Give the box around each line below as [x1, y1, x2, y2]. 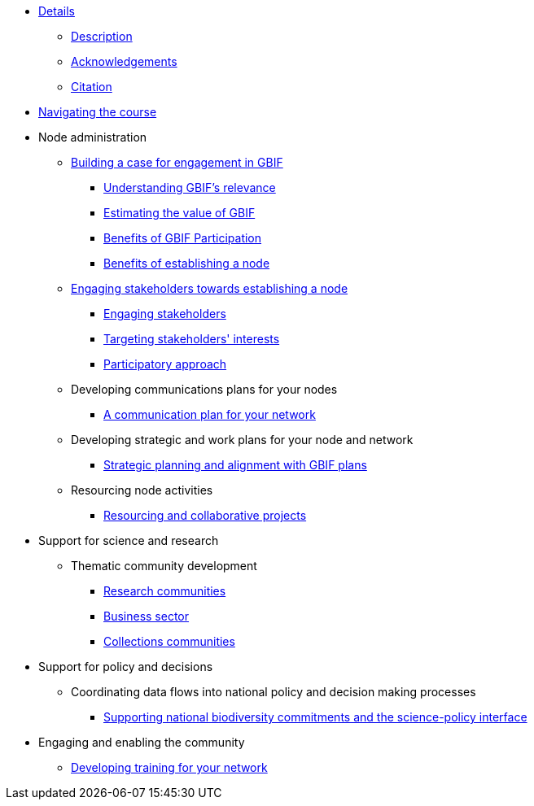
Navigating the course [38, 105, 157, 119]
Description [71, 29, 133, 43]
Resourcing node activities [71, 483, 213, 497]
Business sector [103, 609, 190, 623]
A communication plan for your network [103, 407, 316, 421]
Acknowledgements [71, 54, 177, 68]
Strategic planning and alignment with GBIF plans [103, 458, 367, 472]
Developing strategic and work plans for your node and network [71, 433, 414, 447]
